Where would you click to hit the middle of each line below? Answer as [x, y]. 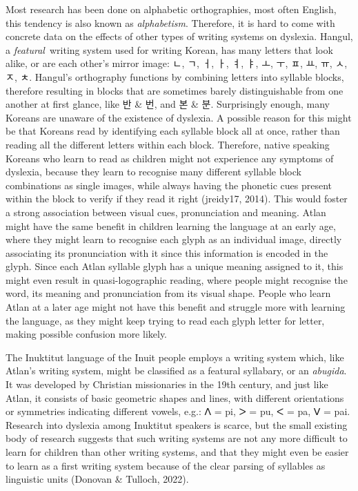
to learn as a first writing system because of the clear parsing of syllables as [166, 465]
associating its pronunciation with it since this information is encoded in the [167, 252]
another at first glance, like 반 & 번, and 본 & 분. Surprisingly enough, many [168, 104]
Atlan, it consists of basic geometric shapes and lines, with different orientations [175, 397]
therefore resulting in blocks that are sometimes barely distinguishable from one [175, 90]
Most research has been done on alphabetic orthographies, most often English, [171, 9]
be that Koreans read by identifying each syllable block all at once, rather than [173, 131]
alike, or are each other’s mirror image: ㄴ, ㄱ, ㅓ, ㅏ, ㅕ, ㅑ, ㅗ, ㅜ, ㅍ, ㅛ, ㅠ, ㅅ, [177, 63]
